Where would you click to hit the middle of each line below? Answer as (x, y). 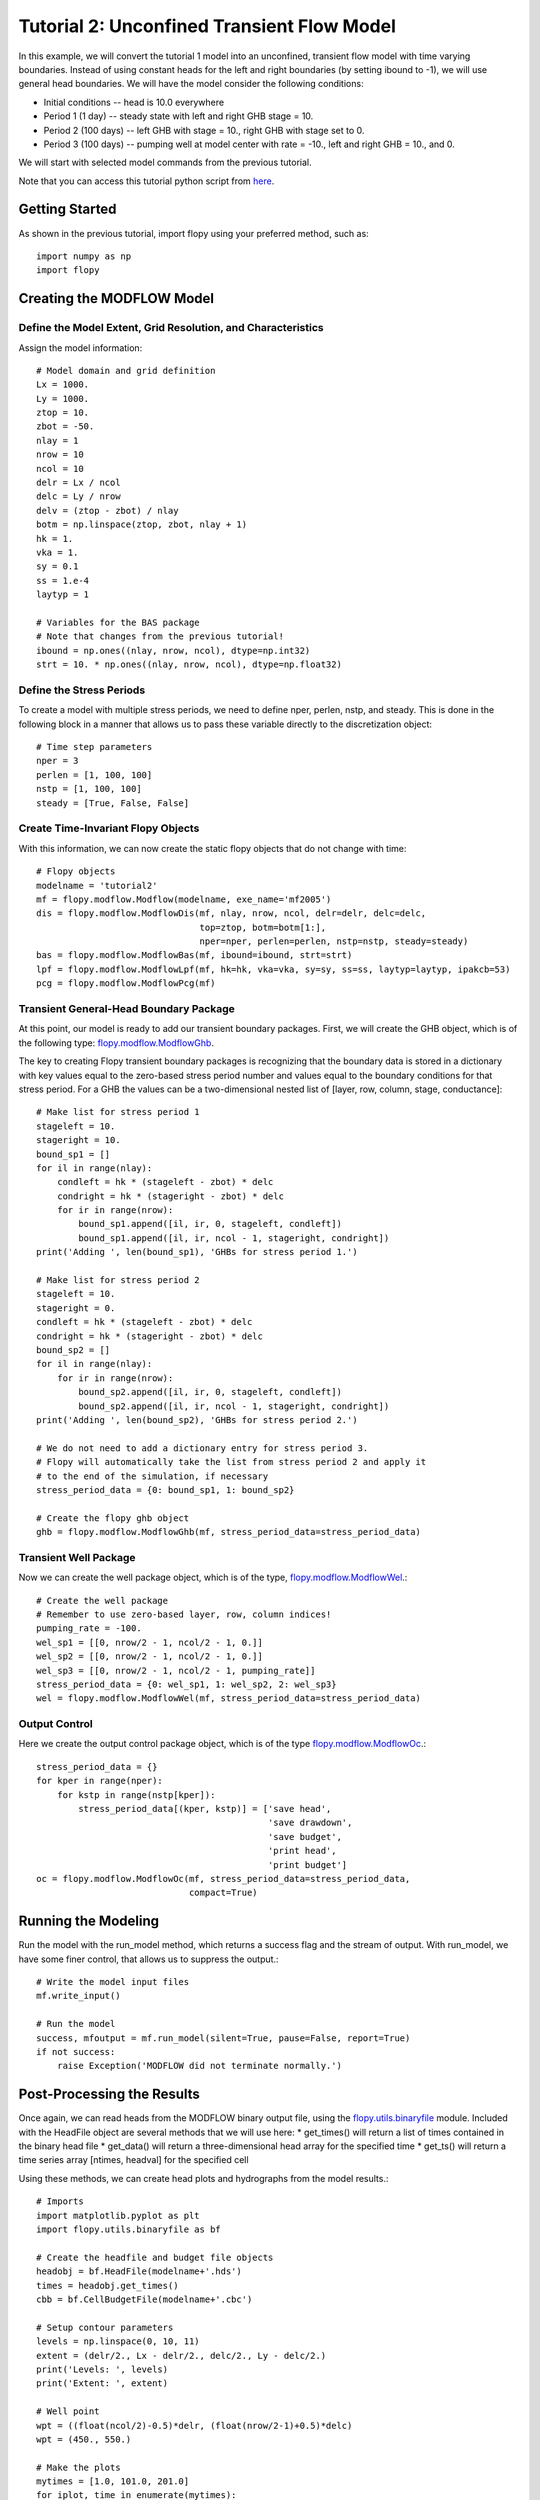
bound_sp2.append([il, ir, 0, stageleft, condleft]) (210, 1392)
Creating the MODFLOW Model (116, 298)
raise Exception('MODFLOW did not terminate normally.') (199, 2066)
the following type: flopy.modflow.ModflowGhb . (116, 1042)
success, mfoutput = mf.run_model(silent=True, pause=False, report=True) (223, 2038)
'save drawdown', (310, 1823)
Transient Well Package (77, 1557)
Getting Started (67, 209)
